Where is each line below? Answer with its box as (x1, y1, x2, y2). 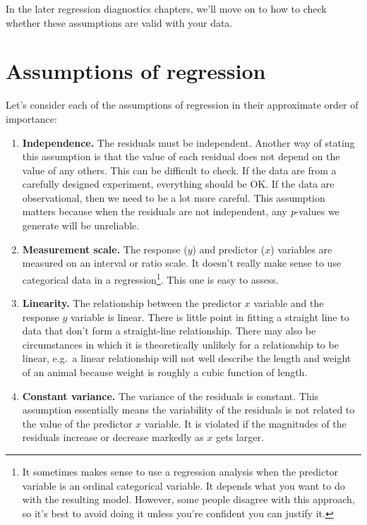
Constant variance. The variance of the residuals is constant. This (22, 388, 319, 403)
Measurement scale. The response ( (22, 241, 188, 256)
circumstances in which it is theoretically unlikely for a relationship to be (22, 337, 339, 351)
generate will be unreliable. (22, 218, 140, 233)
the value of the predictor (22, 416, 133, 430)
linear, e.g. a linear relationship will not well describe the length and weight (22, 351, 351, 366)
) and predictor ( (192, 241, 265, 256)
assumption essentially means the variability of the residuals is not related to (22, 402, 355, 417)
